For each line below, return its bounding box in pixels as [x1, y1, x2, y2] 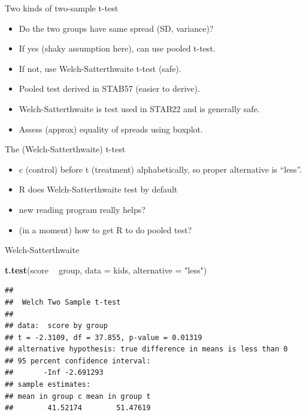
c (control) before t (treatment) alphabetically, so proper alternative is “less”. [19, 163, 302, 175]
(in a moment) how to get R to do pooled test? [19, 223, 192, 236]
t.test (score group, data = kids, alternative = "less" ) [5, 263, 207, 276]
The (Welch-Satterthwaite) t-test [5, 143, 126, 155]
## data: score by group [5, 321, 108, 330]
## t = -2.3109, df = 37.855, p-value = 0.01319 [5, 333, 202, 342]
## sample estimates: [5, 380, 91, 389]
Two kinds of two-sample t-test [5, 2, 119, 14]
